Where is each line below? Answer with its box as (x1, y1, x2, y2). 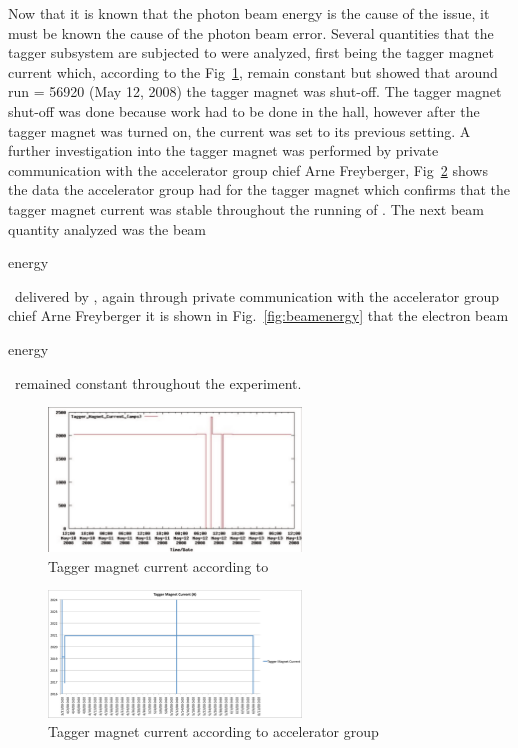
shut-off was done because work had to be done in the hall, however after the (8, 100, 480, 121)
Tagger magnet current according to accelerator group (48, 721, 379, 742)
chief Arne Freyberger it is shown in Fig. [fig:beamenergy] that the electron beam (8, 305, 509, 326)
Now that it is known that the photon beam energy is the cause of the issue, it (8, 3, 490, 23)
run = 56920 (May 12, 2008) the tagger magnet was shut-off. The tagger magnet (8, 81, 502, 102)
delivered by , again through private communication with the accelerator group (14, 285, 500, 306)
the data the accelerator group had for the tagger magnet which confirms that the (8, 179, 510, 200)
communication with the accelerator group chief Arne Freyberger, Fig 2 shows (8, 159, 488, 180)
